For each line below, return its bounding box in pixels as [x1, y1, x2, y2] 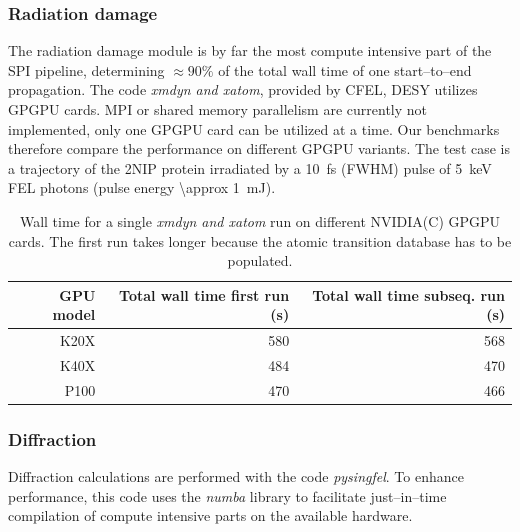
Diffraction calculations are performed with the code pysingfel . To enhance [8, 466, 464, 487]
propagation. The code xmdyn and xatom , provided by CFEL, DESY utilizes [8, 79, 478, 100]
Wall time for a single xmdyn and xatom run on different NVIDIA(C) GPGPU [19, 210, 501, 231]
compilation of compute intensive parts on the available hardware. [8, 505, 413, 526]
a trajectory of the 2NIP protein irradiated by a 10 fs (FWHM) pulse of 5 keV [8, 157, 492, 178]
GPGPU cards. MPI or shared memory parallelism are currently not [8, 99, 428, 119]
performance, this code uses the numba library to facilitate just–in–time [8, 485, 447, 506]
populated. [227, 250, 293, 271]
